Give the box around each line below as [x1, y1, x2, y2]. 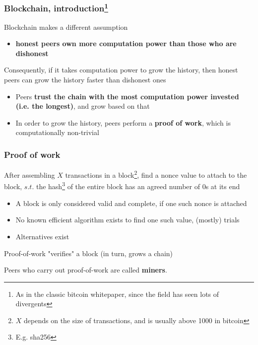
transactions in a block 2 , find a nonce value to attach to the [65, 168, 247, 180]
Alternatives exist [15, 231, 69, 241]
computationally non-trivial [15, 127, 99, 138]
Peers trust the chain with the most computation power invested [15, 91, 239, 101]
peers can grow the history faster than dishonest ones [4, 74, 166, 85]
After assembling [4, 169, 55, 180]
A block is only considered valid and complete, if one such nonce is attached [15, 198, 247, 208]
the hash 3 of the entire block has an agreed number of [36, 180, 200, 192]
